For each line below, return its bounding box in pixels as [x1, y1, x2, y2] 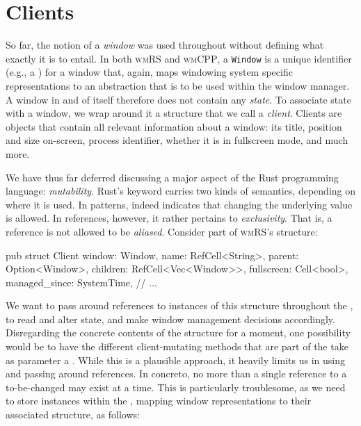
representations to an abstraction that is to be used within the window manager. [6, 78, 350, 92]
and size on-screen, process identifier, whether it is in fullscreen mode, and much [6, 133, 348, 147]
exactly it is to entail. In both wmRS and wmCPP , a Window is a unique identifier [6, 51, 352, 65]
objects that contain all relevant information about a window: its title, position [6, 119, 342, 133]
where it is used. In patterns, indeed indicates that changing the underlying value [6, 197, 353, 211]
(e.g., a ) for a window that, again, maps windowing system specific [6, 65, 293, 79]
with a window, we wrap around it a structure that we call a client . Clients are [6, 106, 342, 120]
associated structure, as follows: [6, 407, 140, 422]
